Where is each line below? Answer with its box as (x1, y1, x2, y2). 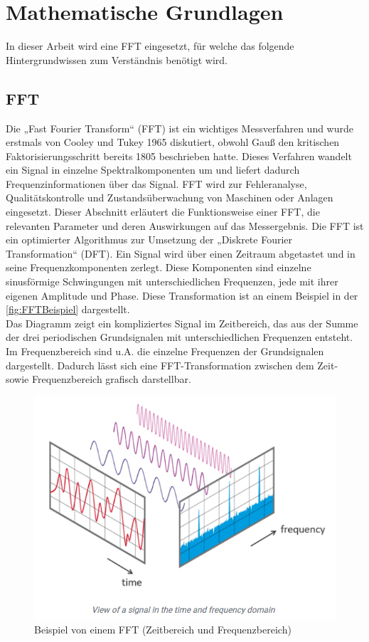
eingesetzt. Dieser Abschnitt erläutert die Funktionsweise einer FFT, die (6, 204, 320, 219)
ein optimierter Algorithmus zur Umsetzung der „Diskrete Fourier (6, 232, 293, 247)
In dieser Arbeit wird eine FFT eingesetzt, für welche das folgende (6, 38, 294, 53)
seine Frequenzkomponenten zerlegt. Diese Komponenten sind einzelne (6, 260, 311, 275)
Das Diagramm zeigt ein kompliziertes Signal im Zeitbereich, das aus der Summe (6, 315, 358, 330)
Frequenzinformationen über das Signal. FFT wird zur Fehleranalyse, (6, 176, 307, 191)
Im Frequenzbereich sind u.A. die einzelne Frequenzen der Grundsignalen (6, 344, 324, 359)
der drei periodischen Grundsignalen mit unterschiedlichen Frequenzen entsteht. (6, 330, 353, 344)
